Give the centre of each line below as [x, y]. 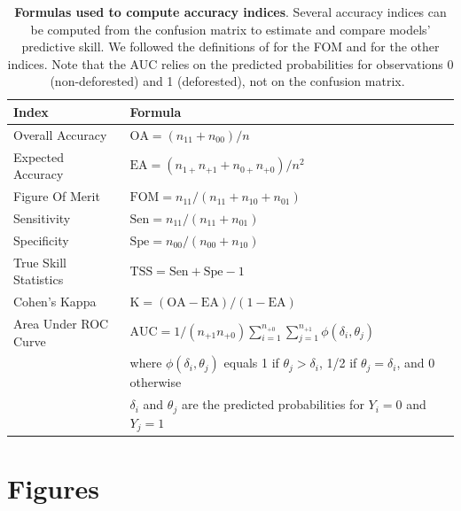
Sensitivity [42, 217]
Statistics [39, 279]
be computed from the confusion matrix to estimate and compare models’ [230, 29]
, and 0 [416, 363]
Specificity [41, 240]
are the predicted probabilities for [273, 404]
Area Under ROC [61, 323]
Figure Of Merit [57, 196]
